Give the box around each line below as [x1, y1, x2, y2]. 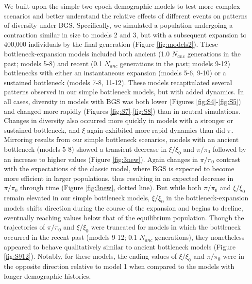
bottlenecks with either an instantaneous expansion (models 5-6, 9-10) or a [4, 68, 226, 78]
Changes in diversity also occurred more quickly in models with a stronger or [4, 115, 233, 125]
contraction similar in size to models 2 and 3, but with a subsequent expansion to [4, 29, 247, 39]
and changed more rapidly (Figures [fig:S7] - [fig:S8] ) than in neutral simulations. [4, 106, 240, 116]
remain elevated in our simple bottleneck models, [4, 193, 150, 203]
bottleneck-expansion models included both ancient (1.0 [4, 48, 170, 58]
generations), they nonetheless [155, 232, 245, 242]
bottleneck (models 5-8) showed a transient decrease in [4, 143, 167, 154]
